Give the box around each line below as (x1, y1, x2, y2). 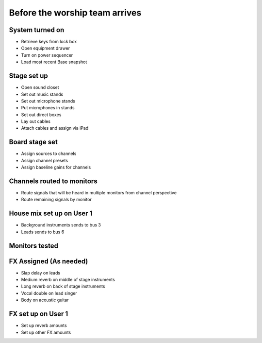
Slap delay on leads (21, 270, 61, 275)
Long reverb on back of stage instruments (21, 283, 105, 289)
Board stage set (9, 138, 58, 146)
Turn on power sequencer (21, 52, 73, 58)
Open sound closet (21, 85, 59, 90)
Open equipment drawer (21, 45, 70, 51)
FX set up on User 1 (9, 310, 68, 318)
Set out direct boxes (21, 112, 62, 118)
